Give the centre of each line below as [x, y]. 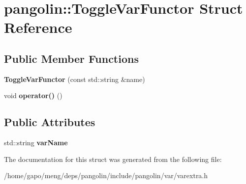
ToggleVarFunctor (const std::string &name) [75, 79]
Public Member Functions [71, 58]
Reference [38, 27]
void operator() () [33, 95]
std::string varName [36, 143]
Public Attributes [50, 122]
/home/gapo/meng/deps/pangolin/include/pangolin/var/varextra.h [106, 175]
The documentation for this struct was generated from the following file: [113, 159]
